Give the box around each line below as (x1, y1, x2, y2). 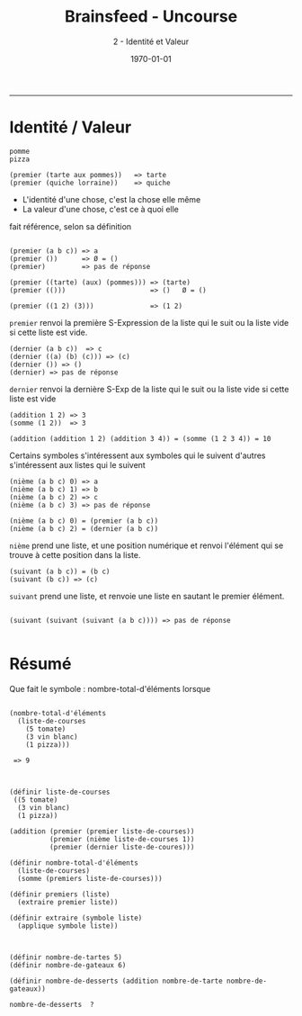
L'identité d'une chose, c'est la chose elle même (22, 193, 201, 204)
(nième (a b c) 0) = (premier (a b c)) (9, 516, 159, 526)
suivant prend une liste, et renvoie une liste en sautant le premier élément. (9, 590, 285, 601)
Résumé (9, 654, 72, 674)
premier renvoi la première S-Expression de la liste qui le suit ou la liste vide (9, 317, 289, 328)
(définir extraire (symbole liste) (9, 913, 143, 922)
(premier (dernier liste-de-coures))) (49, 842, 195, 851)
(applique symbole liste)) (17, 921, 119, 931)
